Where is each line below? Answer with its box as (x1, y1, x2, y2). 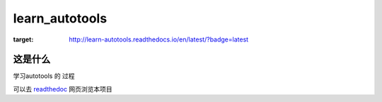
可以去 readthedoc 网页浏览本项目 (13, 84, 112, 93)
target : (13, 35, 34, 44)
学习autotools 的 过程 (13, 72, 75, 80)
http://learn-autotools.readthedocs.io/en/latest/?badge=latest (69, 35, 249, 44)
